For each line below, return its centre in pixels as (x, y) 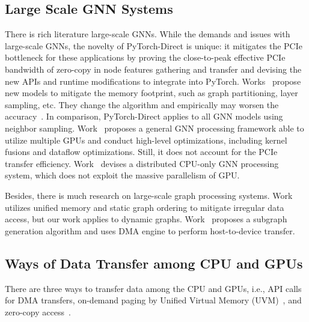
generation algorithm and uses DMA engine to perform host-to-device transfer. (150, 230)
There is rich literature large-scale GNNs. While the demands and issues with (148, 34)
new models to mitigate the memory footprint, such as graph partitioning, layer (151, 93)
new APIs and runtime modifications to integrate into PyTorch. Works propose (153, 81)
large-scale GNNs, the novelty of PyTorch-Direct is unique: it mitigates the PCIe (154, 45)
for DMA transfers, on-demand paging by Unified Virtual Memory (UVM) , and (153, 300)
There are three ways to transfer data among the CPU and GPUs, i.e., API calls (153, 288)
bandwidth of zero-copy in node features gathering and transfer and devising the (153, 69)
